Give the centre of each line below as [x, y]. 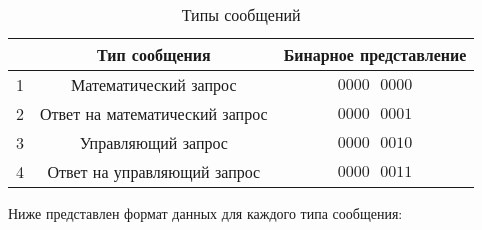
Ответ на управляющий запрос [154, 171]
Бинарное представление [375, 54]
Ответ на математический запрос [154, 113]
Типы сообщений [241, 14]
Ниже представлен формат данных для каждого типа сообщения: [205, 213]
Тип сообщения [154, 54]
